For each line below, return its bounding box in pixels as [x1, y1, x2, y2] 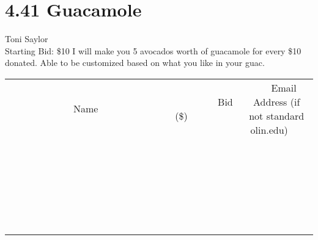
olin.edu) [250, 122, 288, 137]
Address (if [253, 94, 300, 109]
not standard [249, 108, 305, 123]
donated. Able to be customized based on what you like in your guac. [5, 56, 265, 69]
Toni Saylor [5, 32, 48, 45]
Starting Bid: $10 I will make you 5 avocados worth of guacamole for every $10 [5, 44, 301, 57]
